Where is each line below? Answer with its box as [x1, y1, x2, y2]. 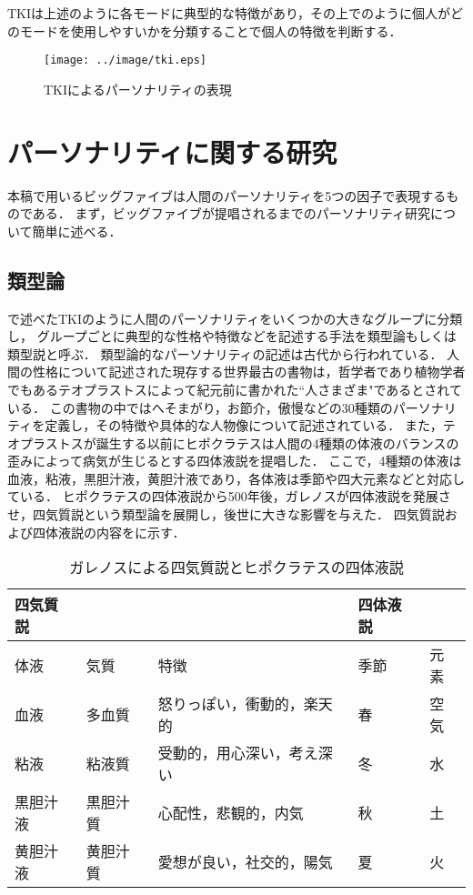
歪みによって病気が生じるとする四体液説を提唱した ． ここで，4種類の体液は [7, 451, 462, 470]
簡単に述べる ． [32, 221, 122, 240]
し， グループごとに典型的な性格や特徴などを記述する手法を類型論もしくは [7, 327, 457, 346]
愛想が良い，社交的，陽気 [157, 851, 333, 873]
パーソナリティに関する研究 [7, 133, 337, 170]
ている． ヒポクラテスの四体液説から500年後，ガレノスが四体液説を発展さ [7, 487, 451, 506]
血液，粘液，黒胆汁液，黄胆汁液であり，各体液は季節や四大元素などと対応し [7, 468, 465, 488]
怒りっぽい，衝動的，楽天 [157, 693, 333, 715]
